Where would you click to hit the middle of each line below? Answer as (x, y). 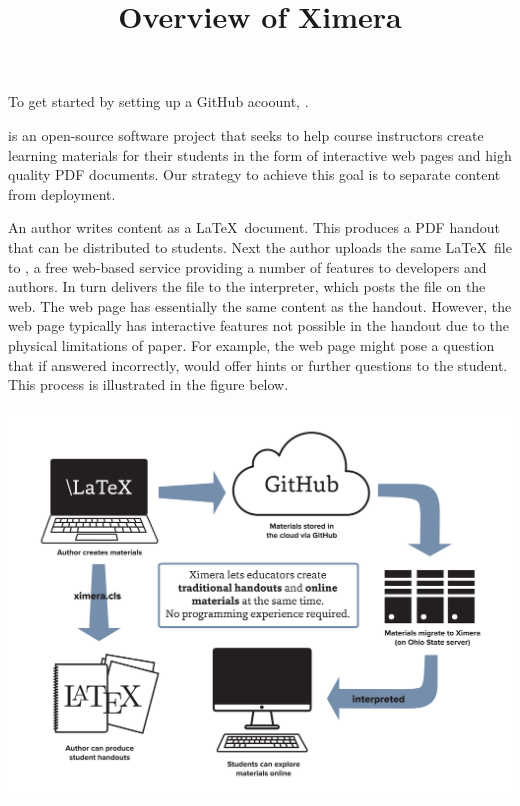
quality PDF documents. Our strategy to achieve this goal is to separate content (254, 174)
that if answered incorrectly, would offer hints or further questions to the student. (258, 364)
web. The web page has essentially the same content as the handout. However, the (260, 305)
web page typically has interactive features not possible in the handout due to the (258, 325)
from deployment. (62, 193)
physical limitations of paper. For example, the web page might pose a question (251, 344)
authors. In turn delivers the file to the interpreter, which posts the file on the (247, 286)
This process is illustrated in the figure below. (148, 384)
